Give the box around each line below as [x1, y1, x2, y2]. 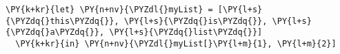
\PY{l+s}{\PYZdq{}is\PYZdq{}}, [123, 16, 268, 26]
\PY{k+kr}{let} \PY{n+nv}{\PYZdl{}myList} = [6, 5, 213, 14]
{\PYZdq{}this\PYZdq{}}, [6, 16, 119, 26]
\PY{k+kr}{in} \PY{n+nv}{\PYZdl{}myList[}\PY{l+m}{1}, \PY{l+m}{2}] [15, 38, 337, 49]
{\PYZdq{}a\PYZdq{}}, [6, 27, 105, 38]
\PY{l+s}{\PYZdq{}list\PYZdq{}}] [109, 27, 263, 38]
